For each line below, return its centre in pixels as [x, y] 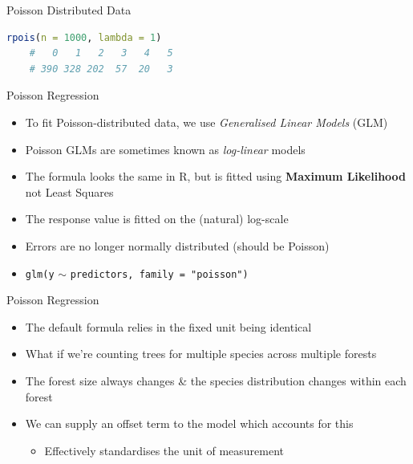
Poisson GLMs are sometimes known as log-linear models [165, 149]
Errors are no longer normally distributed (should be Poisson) [177, 245]
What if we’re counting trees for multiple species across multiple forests [201, 354]
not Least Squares [69, 191]
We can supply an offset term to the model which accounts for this [189, 423]
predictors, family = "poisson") [159, 274]
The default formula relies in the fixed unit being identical [168, 326]
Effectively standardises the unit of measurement [164, 450]
